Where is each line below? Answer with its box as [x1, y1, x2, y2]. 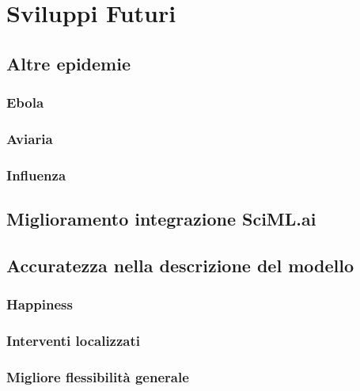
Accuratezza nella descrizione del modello [6, 252, 354, 277]
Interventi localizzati [6, 331, 140, 351]
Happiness [6, 294, 73, 314]
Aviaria [6, 128, 53, 148]
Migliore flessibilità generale [6, 366, 189, 386]
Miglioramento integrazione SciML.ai [6, 207, 316, 231]
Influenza [6, 165, 66, 184]
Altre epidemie [6, 51, 131, 75]
